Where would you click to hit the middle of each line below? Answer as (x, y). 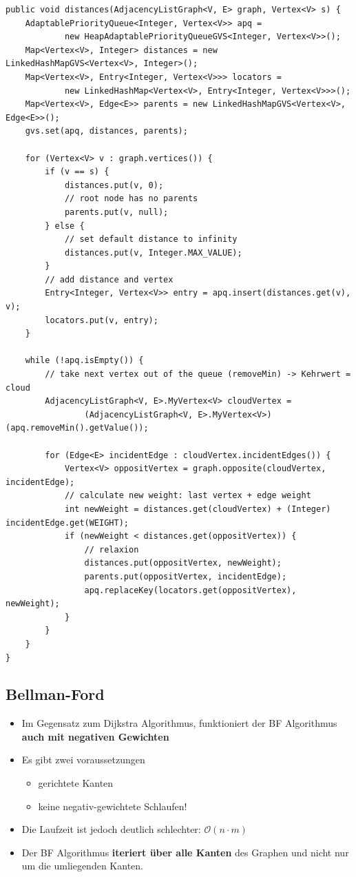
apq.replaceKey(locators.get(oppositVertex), (190, 590)
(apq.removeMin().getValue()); (77, 428)
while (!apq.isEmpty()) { (84, 361)
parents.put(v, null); (116, 212)
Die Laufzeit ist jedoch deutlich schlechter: (111, 829)
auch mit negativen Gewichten (95, 736)
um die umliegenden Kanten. (82, 866)
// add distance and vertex (109, 279)
